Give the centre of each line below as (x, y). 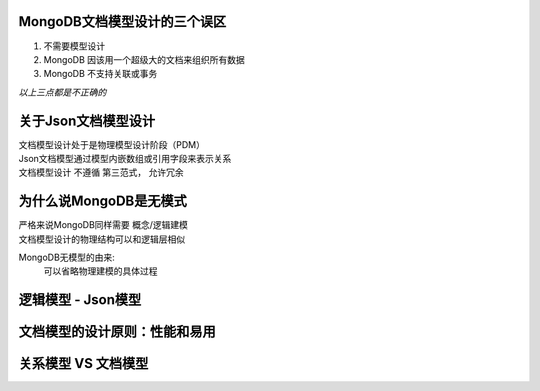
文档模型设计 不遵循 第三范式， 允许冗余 (101, 172)
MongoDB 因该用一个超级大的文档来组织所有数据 (144, 59)
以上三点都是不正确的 (62, 92)
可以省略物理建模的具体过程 (100, 271)
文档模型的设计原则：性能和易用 (117, 331)
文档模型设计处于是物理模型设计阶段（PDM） (111, 144)
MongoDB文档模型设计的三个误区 (122, 21)
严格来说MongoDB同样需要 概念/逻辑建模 (103, 225)
